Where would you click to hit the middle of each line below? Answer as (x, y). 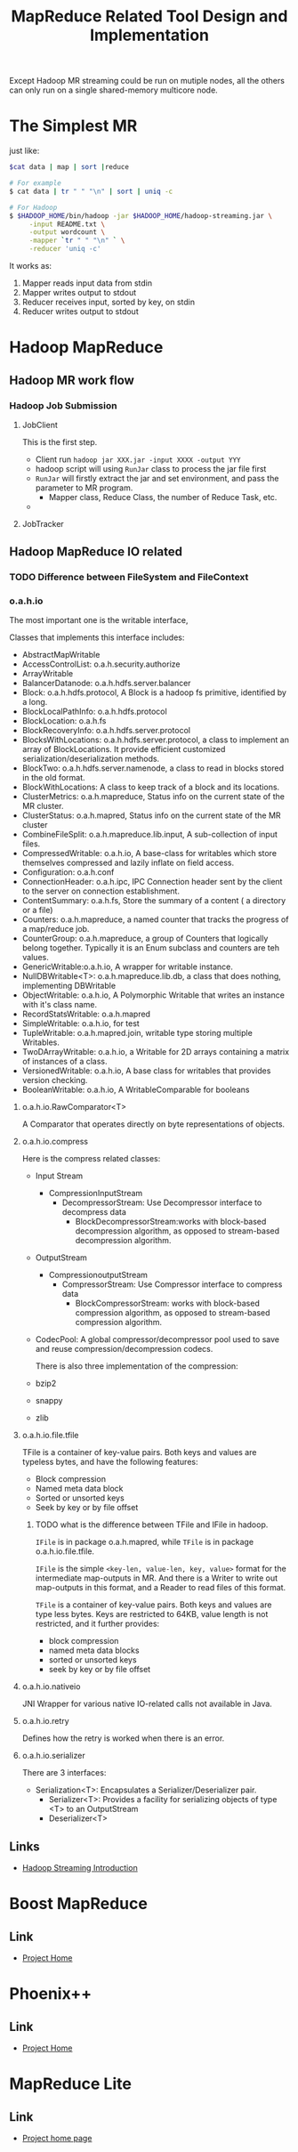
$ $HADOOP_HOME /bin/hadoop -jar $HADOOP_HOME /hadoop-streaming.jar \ (141, 215)
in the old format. (54, 778)
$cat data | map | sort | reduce (69, 167)
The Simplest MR (73, 126)
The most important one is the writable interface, (99, 620)
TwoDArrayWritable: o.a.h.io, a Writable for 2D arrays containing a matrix (156, 1052)
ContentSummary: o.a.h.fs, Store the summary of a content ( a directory (154, 901)
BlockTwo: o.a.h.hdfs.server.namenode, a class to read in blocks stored (153, 768)
